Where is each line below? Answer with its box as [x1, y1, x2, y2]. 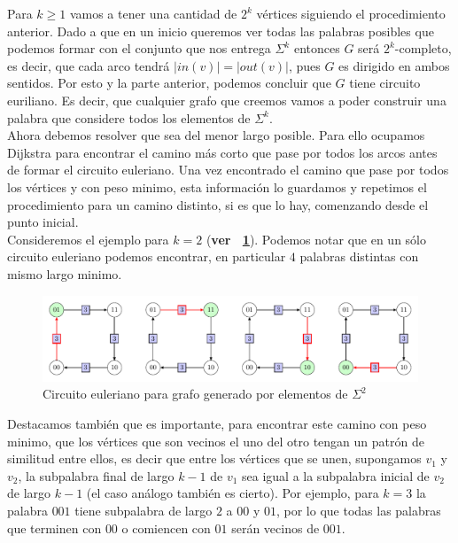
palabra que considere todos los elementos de [7, 108, 251, 127]
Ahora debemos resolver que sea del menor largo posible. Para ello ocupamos [7, 126, 425, 144]
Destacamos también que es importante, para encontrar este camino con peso [7, 414, 427, 432]
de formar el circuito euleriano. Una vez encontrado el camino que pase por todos [7, 160, 449, 179]
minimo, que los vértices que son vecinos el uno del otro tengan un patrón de [7, 431, 424, 450]
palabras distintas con [299, 247, 419, 266]
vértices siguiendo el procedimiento [256, 4, 446, 22]
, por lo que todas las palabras [276, 500, 441, 519]
